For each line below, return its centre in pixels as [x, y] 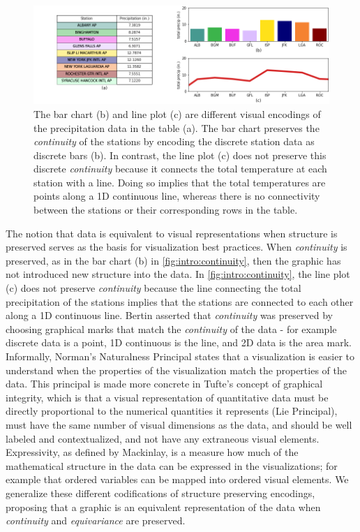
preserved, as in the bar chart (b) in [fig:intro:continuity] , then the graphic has [173, 260]
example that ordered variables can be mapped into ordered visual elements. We [177, 479]
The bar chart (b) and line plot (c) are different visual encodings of [177, 113]
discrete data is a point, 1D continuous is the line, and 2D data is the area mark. [179, 342]
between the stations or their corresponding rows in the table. [166, 210]
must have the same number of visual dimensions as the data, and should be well [179, 424]
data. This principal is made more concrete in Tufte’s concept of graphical [164, 384]
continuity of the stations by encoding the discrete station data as [174, 141]
